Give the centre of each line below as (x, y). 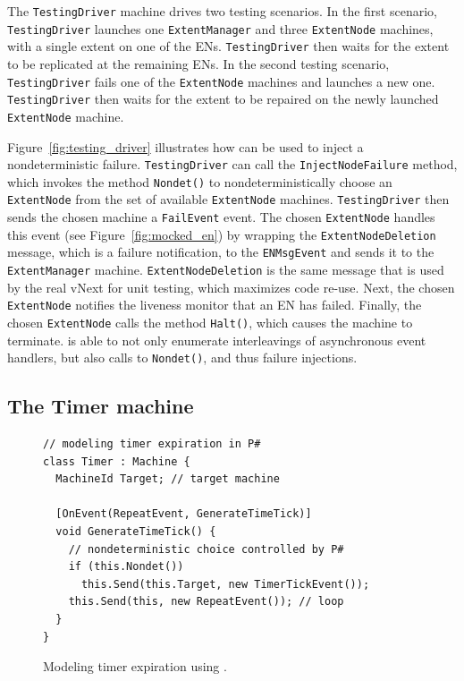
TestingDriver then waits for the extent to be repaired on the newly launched (223, 99)
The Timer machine (101, 406)
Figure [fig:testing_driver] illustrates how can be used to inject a (186, 146)
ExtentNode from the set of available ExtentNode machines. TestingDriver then (228, 199)
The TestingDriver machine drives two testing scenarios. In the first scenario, (222, 11)
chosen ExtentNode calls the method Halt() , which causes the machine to (210, 322)
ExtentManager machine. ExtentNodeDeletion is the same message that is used (226, 270)
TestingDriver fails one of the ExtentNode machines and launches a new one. (221, 81)
